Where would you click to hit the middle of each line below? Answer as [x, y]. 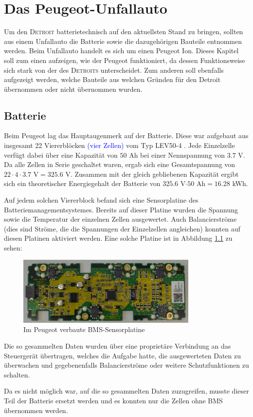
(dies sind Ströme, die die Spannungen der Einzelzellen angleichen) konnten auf [122, 228]
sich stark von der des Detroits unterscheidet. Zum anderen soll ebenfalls [114, 70]
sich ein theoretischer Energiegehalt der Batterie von [82, 183]
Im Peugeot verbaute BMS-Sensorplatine [84, 329]
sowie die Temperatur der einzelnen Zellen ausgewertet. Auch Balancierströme [120, 219]
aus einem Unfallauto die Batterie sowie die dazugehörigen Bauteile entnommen [123, 41]
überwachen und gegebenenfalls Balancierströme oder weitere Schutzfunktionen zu [126, 365]
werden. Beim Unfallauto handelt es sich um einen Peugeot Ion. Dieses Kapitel [121, 51]
